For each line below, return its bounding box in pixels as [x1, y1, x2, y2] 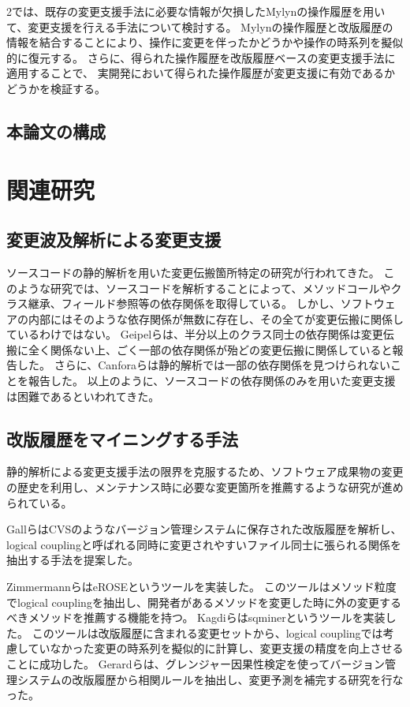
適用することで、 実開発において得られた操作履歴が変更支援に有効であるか [6, 65, 396, 81]
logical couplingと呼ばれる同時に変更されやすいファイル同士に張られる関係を [6, 536, 401, 552]
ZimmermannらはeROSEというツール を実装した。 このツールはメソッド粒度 [6, 578, 397, 595]
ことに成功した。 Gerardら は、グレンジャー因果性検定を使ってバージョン [6, 656, 385, 671]
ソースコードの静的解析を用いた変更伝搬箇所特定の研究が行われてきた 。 [6, 264, 380, 280]
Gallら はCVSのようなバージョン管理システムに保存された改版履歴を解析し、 [6, 521, 402, 537]
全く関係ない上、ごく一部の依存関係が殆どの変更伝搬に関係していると [28, 341, 393, 357]
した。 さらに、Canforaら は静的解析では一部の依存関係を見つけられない [17, 357, 390, 373]
